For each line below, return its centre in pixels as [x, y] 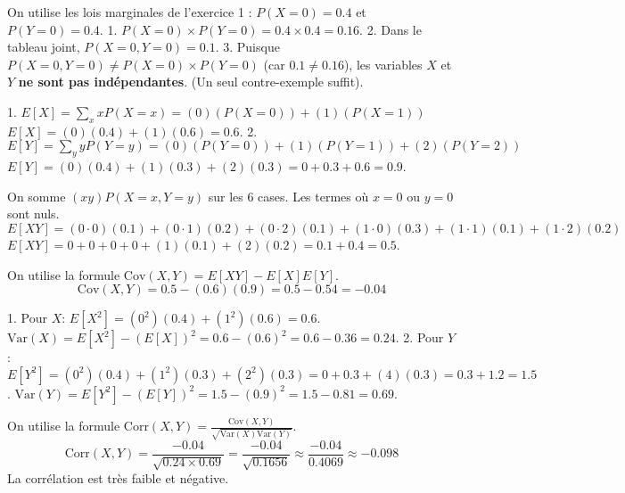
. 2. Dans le [391, 29]
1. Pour [27, 318]
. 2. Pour [419, 337]
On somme [37, 196]
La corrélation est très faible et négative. [118, 478]
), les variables [383, 64]
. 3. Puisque [247, 47]
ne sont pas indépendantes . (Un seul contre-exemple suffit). [191, 82]
